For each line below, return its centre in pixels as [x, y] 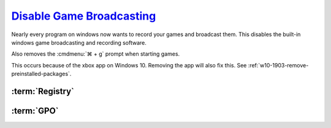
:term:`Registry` [43, 91]
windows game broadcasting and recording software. [79, 42]
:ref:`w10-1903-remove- [278, 65]
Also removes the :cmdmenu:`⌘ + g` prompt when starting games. [96, 54]
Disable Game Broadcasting [84, 16]
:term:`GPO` [35, 111]
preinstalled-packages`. [41, 74]
